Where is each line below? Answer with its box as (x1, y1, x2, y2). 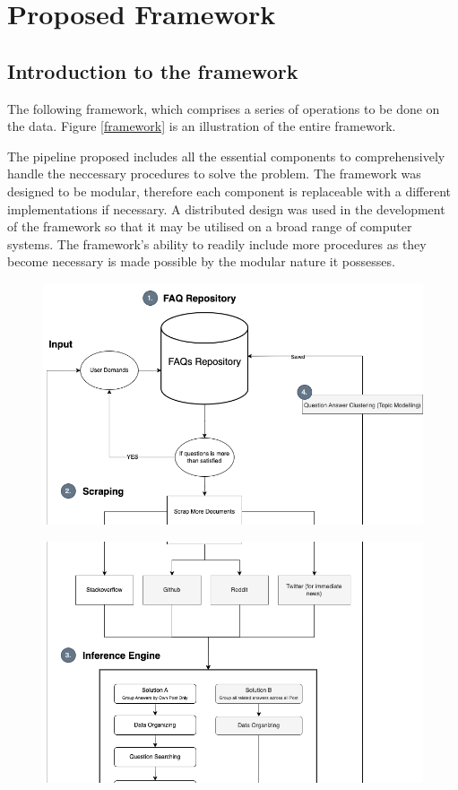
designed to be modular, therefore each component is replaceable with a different (7, 181, 451, 200)
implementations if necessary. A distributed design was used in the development (7, 199, 445, 218)
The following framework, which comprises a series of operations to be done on (7, 99, 440, 117)
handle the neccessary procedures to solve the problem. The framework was (7, 164, 421, 183)
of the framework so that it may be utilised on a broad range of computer (7, 217, 412, 236)
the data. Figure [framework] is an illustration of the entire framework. (7, 117, 396, 135)
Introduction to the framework (7, 56, 298, 84)
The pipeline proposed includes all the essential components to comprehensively (7, 146, 445, 165)
